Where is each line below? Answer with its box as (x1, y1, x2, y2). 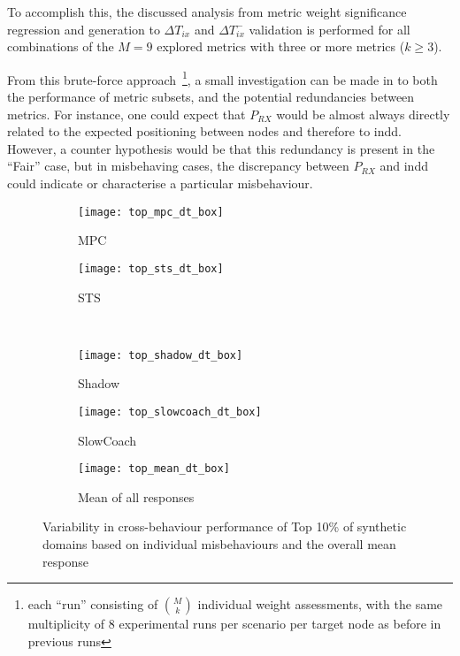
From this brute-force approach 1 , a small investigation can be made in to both (7, 67, 438, 88)
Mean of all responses (78, 487, 195, 506)
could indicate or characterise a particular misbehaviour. (7, 174, 313, 192)
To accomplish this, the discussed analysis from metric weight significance (7, 3, 407, 20)
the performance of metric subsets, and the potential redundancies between (7, 88, 415, 106)
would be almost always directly (276, 104, 450, 123)
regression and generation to (7, 19, 160, 38)
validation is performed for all (249, 19, 410, 38)
